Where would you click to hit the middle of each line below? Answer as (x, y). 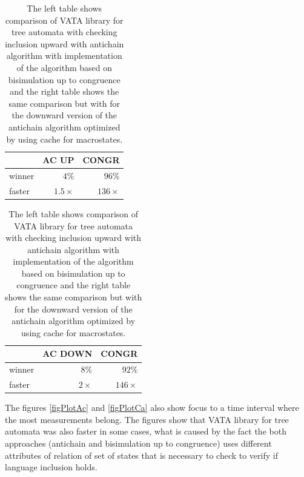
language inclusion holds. (51, 467)
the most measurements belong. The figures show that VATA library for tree (147, 419)
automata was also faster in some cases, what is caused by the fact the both (146, 431)
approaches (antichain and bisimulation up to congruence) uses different (138, 443)
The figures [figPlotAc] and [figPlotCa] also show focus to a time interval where (152, 408)
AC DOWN (68, 354)
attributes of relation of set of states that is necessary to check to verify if (141, 455)
